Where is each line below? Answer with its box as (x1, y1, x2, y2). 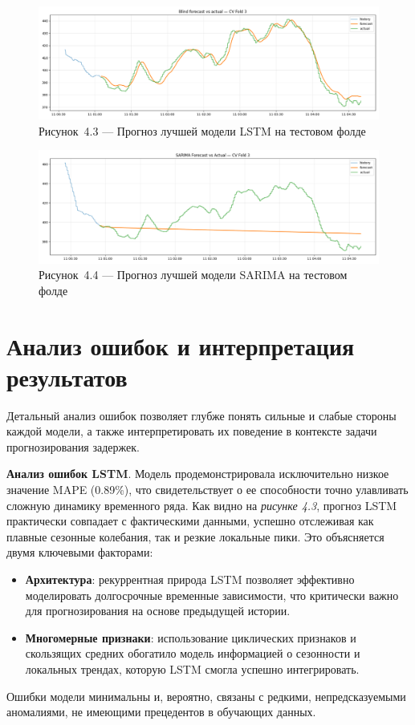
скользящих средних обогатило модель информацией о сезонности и (25, 645, 360, 662)
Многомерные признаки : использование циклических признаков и (25, 629, 356, 646)
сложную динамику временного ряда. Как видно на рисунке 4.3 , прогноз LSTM (6, 496, 397, 513)
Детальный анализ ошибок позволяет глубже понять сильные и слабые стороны (6, 407, 397, 423)
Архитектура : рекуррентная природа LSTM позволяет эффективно (25, 571, 355, 587)
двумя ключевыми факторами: (6, 544, 153, 561)
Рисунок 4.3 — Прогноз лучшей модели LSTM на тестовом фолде (39, 122, 366, 139)
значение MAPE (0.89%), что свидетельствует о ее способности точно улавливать (6, 481, 409, 498)
